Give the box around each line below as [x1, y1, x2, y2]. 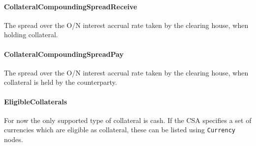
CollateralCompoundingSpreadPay [4, 49, 124, 59]
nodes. [4, 134, 23, 145]
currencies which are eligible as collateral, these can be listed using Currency [4, 124, 235, 135]
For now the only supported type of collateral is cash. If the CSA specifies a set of [4, 115, 252, 125]
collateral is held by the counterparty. [4, 77, 117, 87]
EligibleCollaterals [4, 96, 67, 106]
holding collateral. [4, 29, 58, 40]
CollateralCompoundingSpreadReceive [4, 1, 137, 11]
